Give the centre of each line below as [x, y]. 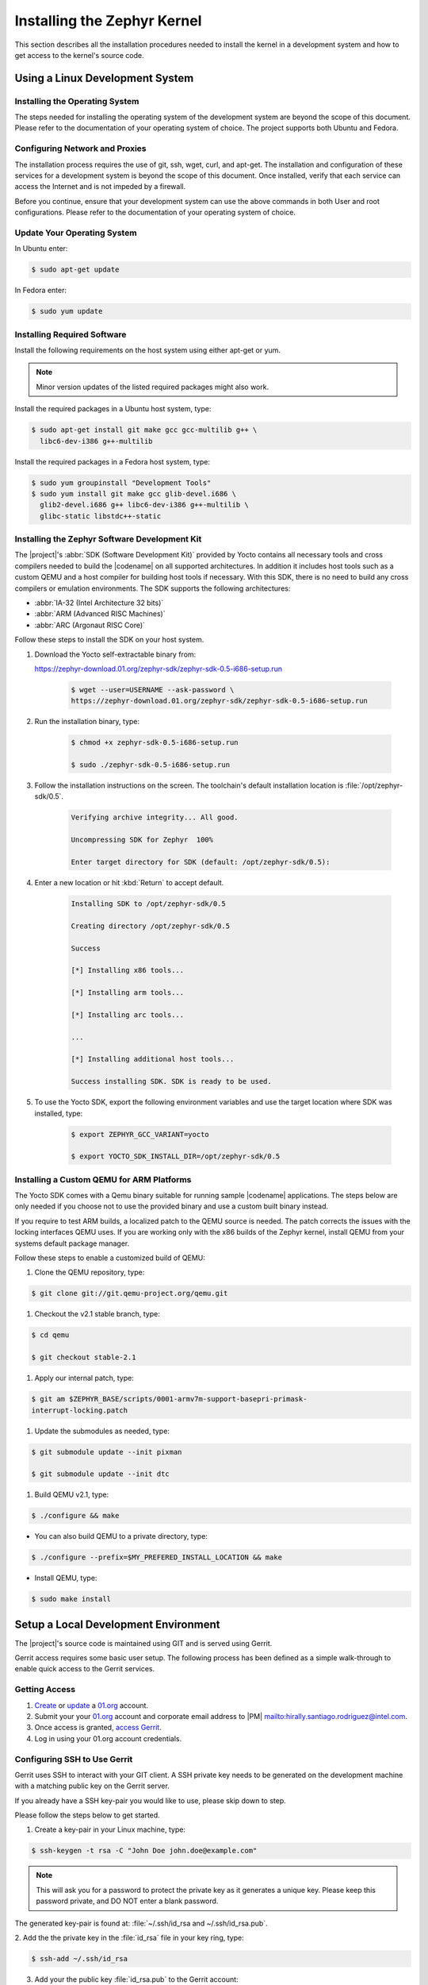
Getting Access [45, 1690]
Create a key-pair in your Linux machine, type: [110, 1829]
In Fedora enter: [41, 291]
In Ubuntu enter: [41, 249]
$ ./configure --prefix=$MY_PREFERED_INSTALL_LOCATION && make [157, 1557]
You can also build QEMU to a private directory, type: [121, 1536]
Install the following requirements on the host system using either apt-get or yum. [148, 350]
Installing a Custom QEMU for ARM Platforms [103, 1179]
